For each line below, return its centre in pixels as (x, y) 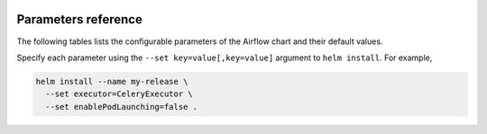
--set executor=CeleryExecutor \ (119, 94)
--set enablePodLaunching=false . (122, 107)
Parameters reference (80, 19)
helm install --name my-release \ (112, 81)
